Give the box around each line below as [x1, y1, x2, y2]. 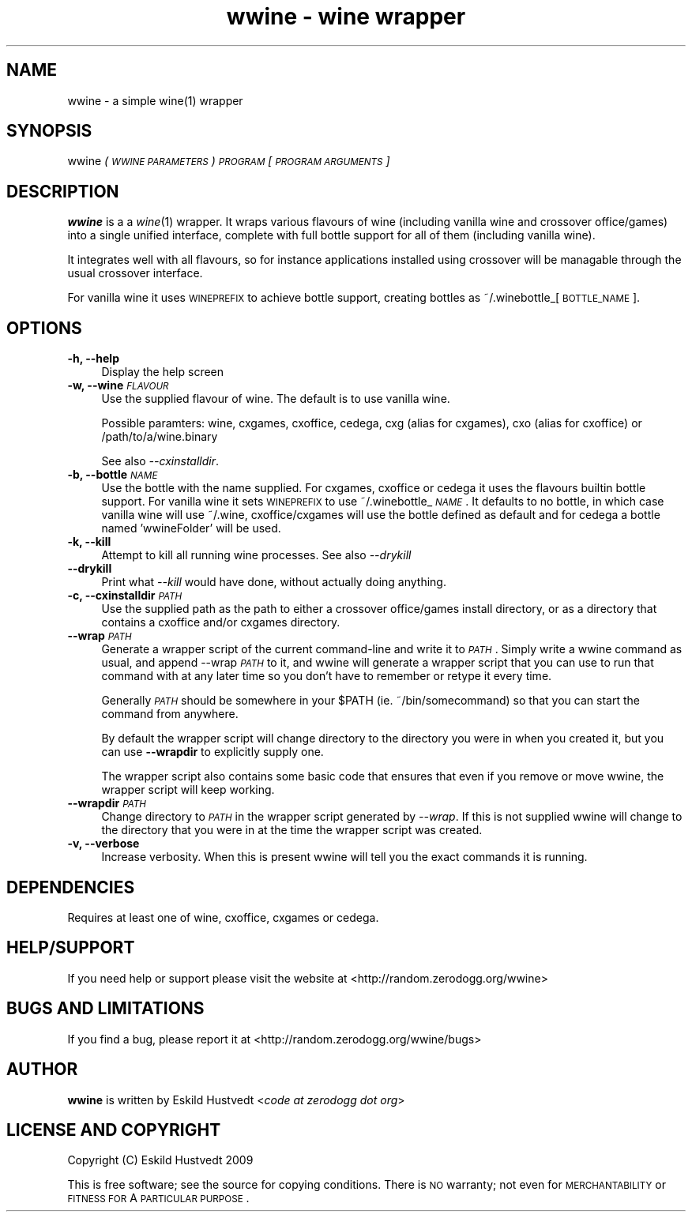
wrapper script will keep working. [101, 783, 275, 797]
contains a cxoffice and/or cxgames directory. [101, 615, 340, 630]
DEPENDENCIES [6, 877, 135, 897]
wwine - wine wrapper [226, 3, 466, 30]
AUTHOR [6, 1059, 78, 1080]
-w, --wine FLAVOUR [67, 378, 169, 393]
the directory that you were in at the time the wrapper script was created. [101, 823, 483, 837]
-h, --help [67, 351, 119, 366]
